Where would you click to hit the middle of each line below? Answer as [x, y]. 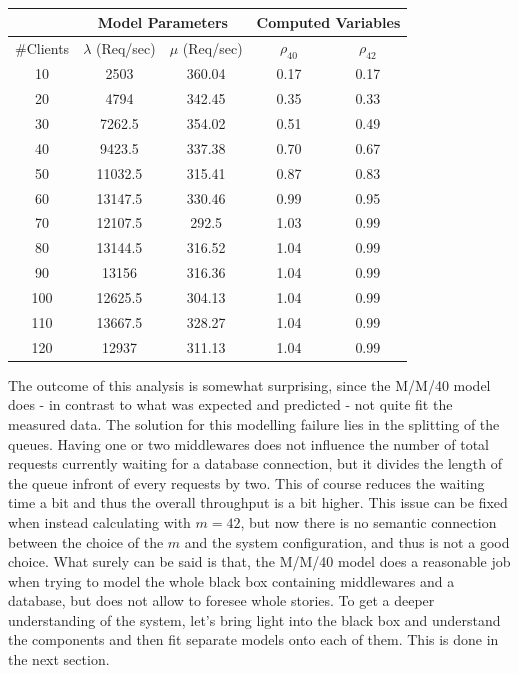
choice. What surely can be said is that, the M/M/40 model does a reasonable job [259, 561]
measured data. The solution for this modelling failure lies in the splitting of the [254, 423]
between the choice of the [86, 541]
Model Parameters [162, 21]
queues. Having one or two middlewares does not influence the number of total [248, 443]
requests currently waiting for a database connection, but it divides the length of [255, 463]
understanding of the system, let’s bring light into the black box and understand [254, 619]
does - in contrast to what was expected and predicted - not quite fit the [230, 404]
